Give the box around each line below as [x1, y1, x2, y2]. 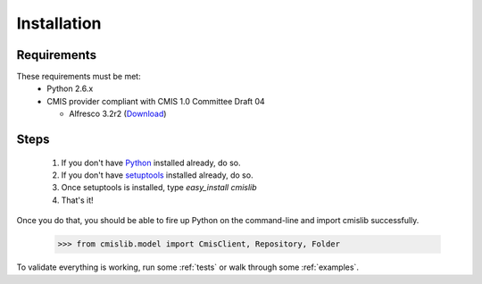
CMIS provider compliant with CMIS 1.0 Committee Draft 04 [46, 96, 265, 106]
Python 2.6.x [46, 83, 94, 94]
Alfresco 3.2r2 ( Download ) [69, 108, 167, 120]
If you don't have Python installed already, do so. [61, 157, 241, 168]
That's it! [61, 195, 94, 205]
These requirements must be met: [16, 71, 142, 82]
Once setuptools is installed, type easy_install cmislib [61, 182, 258, 193]
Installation [16, 13, 102, 33]
